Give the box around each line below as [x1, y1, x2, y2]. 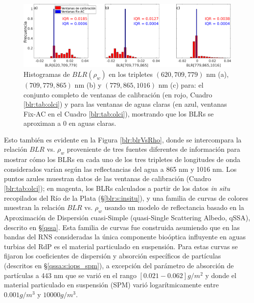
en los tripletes [109, 69, 153, 79]
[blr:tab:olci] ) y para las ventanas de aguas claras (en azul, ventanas [23, 99, 227, 109]
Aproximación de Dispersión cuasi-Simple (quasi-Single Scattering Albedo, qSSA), [4, 212, 251, 223]
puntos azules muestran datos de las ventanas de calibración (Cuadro [4, 173, 211, 184]
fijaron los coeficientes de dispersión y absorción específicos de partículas [4, 251, 221, 261]
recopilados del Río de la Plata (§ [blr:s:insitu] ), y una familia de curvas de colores [4, 192, 248, 203]
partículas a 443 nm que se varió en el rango [4, 270, 137, 280]
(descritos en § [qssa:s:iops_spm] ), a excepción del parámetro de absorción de [4, 260, 234, 270]
